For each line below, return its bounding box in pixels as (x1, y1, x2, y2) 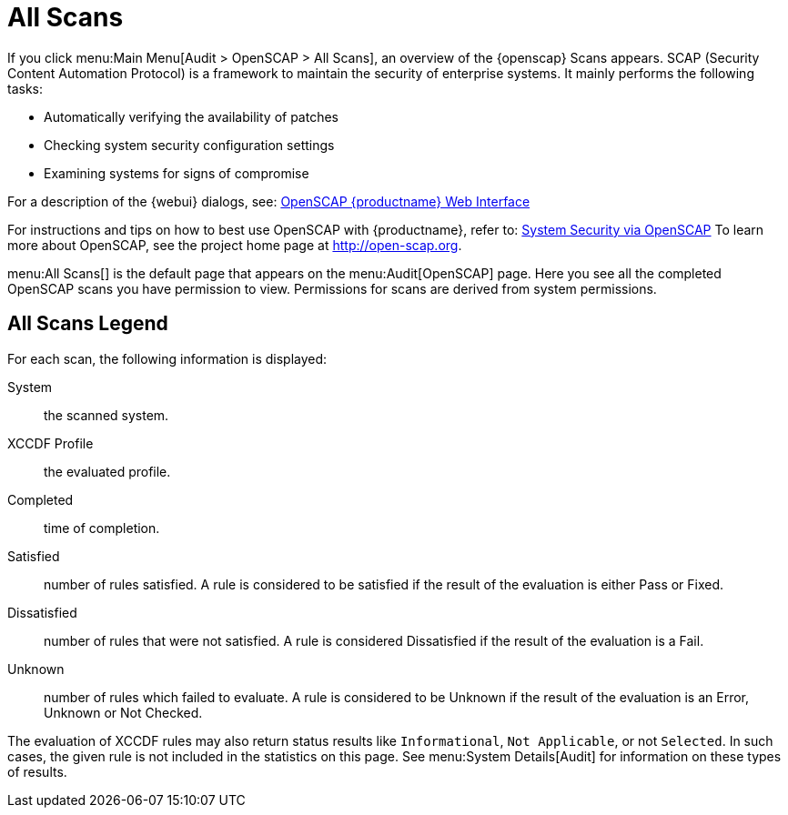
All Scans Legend (7, 312, 168, 336)
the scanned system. (44, 407, 169, 423)
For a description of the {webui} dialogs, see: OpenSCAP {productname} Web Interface (7, 193, 530, 209)
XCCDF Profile (7, 435, 94, 451)
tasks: (7, 80, 44, 96)
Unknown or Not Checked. (44, 704, 203, 720)
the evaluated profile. (44, 463, 171, 479)
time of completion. (44, 519, 160, 536)
